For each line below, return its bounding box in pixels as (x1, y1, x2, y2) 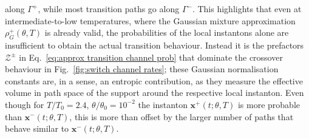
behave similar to (5, 122, 69, 135)
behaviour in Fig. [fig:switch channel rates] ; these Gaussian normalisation (5, 63, 279, 75)
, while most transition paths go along (38, 2, 180, 15)
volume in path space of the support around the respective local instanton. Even (5, 86, 304, 99)
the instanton (138, 98, 188, 110)
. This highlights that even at (192, 2, 302, 15)
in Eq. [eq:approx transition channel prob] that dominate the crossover (19, 50, 283, 63)
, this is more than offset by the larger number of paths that (69, 110, 294, 123)
